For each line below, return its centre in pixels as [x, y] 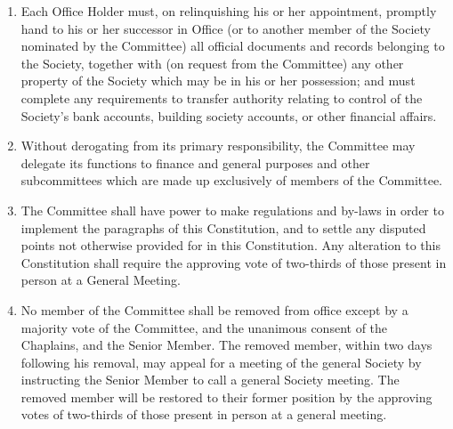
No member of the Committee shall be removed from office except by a [214, 309]
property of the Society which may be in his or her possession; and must [218, 81]
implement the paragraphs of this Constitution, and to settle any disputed [223, 227]
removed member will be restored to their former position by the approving [226, 397]
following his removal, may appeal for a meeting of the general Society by [221, 362]
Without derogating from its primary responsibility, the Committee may [218, 146]
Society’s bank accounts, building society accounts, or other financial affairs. [229, 115]
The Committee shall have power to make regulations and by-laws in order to [232, 210]
